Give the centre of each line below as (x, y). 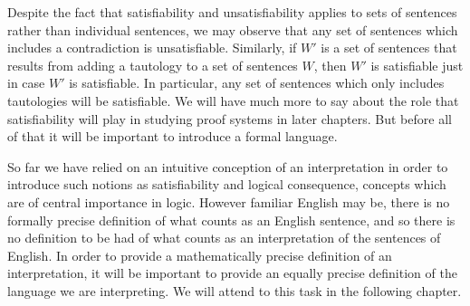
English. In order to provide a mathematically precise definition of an (200, 255)
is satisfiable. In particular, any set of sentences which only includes (257, 83)
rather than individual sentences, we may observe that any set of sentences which (233, 29)
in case (26, 83)
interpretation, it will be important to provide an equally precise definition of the (232, 273)
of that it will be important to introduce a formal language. (173, 136)
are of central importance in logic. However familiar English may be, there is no (229, 201)
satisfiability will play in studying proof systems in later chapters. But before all (230, 118)
